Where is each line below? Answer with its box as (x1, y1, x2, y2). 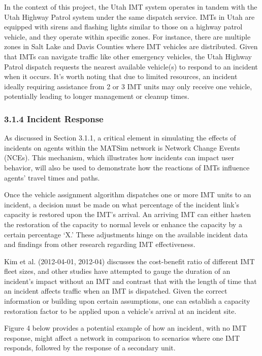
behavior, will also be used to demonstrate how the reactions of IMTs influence (4, 162, 250, 172)
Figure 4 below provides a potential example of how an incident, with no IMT (4, 323, 247, 333)
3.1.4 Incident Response (4, 112, 104, 125)
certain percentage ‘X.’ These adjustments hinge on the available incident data (4, 229, 248, 239)
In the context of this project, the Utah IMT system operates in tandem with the (4, 2, 257, 12)
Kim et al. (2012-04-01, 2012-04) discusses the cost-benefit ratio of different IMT (4, 256, 255, 266)
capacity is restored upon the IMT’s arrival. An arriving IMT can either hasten (4, 209, 251, 220)
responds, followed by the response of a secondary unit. (4, 342, 176, 353)
